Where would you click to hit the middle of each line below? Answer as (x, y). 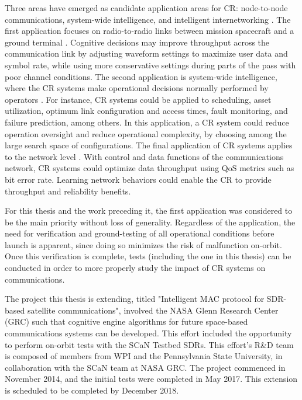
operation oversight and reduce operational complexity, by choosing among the (146, 133)
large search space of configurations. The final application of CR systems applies (149, 145)
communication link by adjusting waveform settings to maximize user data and (146, 53)
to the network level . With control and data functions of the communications (144, 156)
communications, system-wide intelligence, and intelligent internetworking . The (148, 19)
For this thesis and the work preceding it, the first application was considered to (149, 211)
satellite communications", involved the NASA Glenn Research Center (153, 310)
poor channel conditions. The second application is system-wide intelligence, (141, 76)
